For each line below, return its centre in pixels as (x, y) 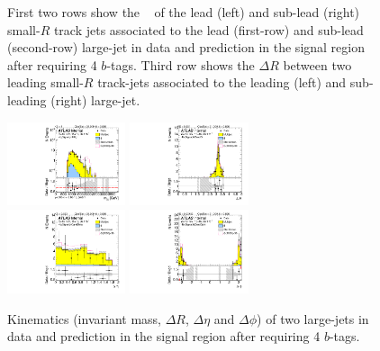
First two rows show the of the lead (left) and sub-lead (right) (184, 12)
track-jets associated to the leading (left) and (222, 82)
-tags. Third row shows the (181, 64)
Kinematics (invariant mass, (84, 318)
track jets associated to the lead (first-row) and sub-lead (208, 29)
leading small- (45, 82)
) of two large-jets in (313, 318)
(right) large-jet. (95, 99)
